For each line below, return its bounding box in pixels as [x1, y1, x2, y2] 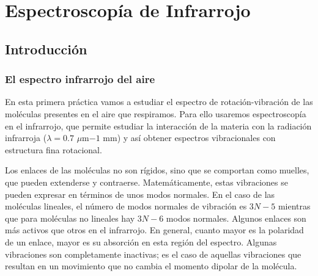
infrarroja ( [5, 131, 47, 144]
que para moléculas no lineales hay [5, 211, 135, 224]
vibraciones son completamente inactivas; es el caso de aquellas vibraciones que [5, 247, 301, 260]
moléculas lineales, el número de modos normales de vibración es [5, 200, 247, 212]
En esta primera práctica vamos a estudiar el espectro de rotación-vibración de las [5, 95, 313, 108]
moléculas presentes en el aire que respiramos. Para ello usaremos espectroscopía [5, 107, 306, 120]
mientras [278, 200, 311, 212]
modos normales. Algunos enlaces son [166, 211, 306, 224]
